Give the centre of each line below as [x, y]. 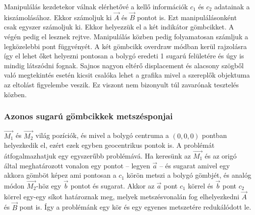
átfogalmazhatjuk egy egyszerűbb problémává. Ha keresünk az [98, 156]
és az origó [221, 156]
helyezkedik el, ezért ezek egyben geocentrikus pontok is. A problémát [109, 145]
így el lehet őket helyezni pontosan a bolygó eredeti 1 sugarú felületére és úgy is [124, 56]
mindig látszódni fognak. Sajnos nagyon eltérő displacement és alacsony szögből [124, 65]
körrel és [200, 186]
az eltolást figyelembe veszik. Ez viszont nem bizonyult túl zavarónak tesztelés [122, 84]
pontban [214, 135]
